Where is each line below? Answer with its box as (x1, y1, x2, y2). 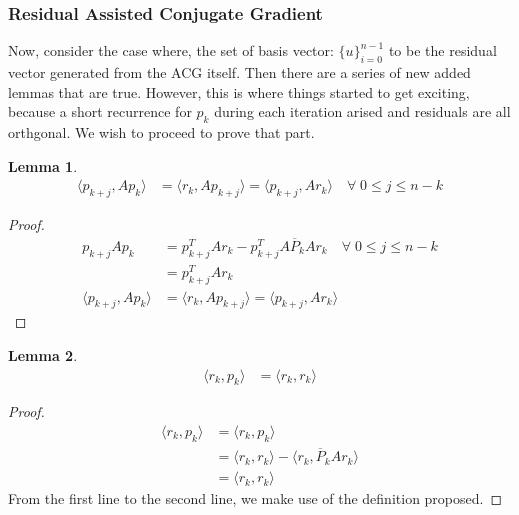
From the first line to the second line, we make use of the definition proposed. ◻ (8, 488, 503, 509)
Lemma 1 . (8, 155, 78, 176)
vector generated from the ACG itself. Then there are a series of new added (8, 62, 471, 83)
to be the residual (388, 40, 497, 61)
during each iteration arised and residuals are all (214, 101, 511, 122)
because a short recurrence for (8, 101, 192, 122)
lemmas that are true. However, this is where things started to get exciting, (8, 81, 470, 102)
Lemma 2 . (8, 344, 78, 365)
